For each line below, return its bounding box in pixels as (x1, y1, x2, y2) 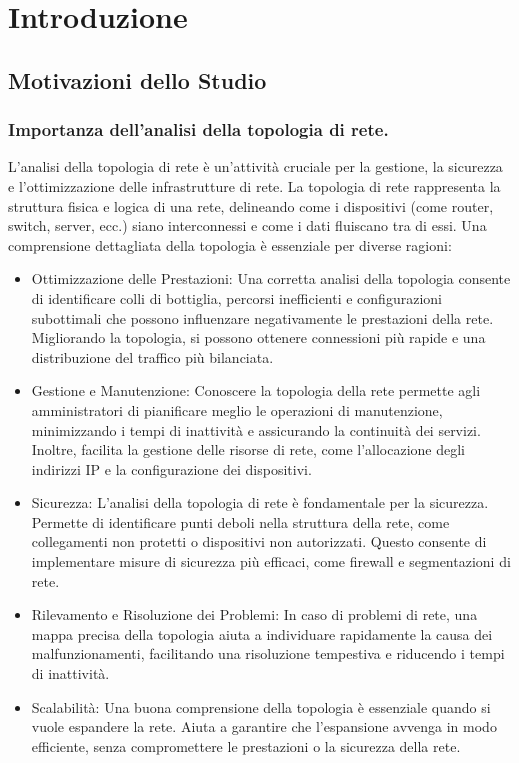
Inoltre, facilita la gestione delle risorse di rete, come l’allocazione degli (31, 439, 465, 460)
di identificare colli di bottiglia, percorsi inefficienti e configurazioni (31, 287, 442, 308)
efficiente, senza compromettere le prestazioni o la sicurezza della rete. (31, 735, 461, 756)
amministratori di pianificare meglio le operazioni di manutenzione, (31, 399, 443, 420)
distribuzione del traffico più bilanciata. (31, 346, 274, 367)
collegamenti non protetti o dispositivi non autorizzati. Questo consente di (31, 531, 487, 552)
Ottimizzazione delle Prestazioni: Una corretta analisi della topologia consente (31, 268, 511, 289)
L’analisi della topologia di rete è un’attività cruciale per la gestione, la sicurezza (8, 156, 503, 177)
